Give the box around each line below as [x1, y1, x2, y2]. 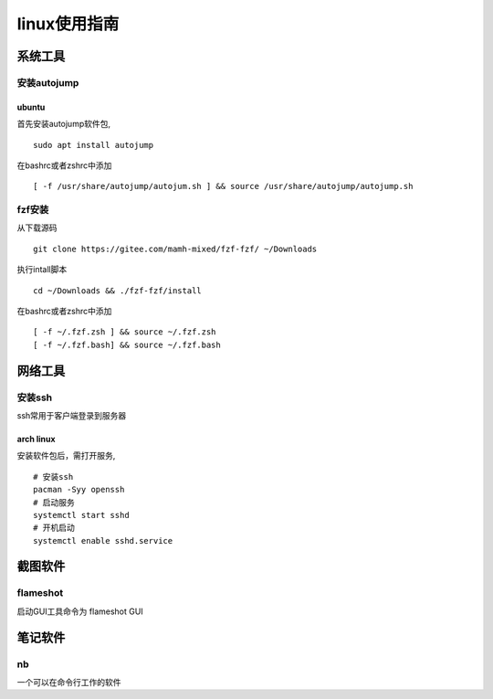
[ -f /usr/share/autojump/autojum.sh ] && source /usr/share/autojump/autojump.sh [33, 181, 414, 192]
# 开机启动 [33, 523, 75, 534]
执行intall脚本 [16, 264, 68, 275]
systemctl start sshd [33, 510, 130, 520]
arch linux [16, 433, 56, 444]
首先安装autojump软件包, [16, 119, 111, 130]
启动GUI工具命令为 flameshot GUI [16, 606, 143, 617]
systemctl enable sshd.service [33, 535, 173, 545]
